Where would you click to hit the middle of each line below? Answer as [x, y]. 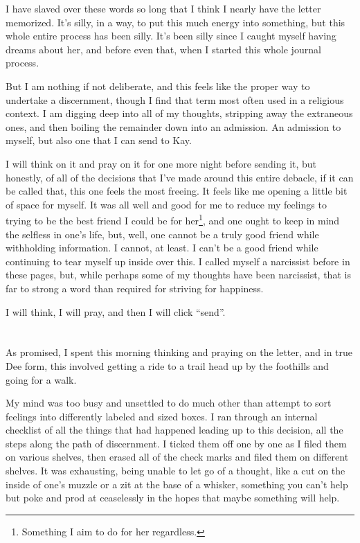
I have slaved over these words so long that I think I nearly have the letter [163, 8]
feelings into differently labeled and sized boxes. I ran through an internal [162, 416]
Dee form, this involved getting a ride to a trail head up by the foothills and [167, 365]
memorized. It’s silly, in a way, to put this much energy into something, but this [175, 22]
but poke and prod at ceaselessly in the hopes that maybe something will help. [173, 498]
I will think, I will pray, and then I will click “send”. [116, 311]
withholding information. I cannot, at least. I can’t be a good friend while [162, 248]
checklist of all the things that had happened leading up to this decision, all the [174, 430]
